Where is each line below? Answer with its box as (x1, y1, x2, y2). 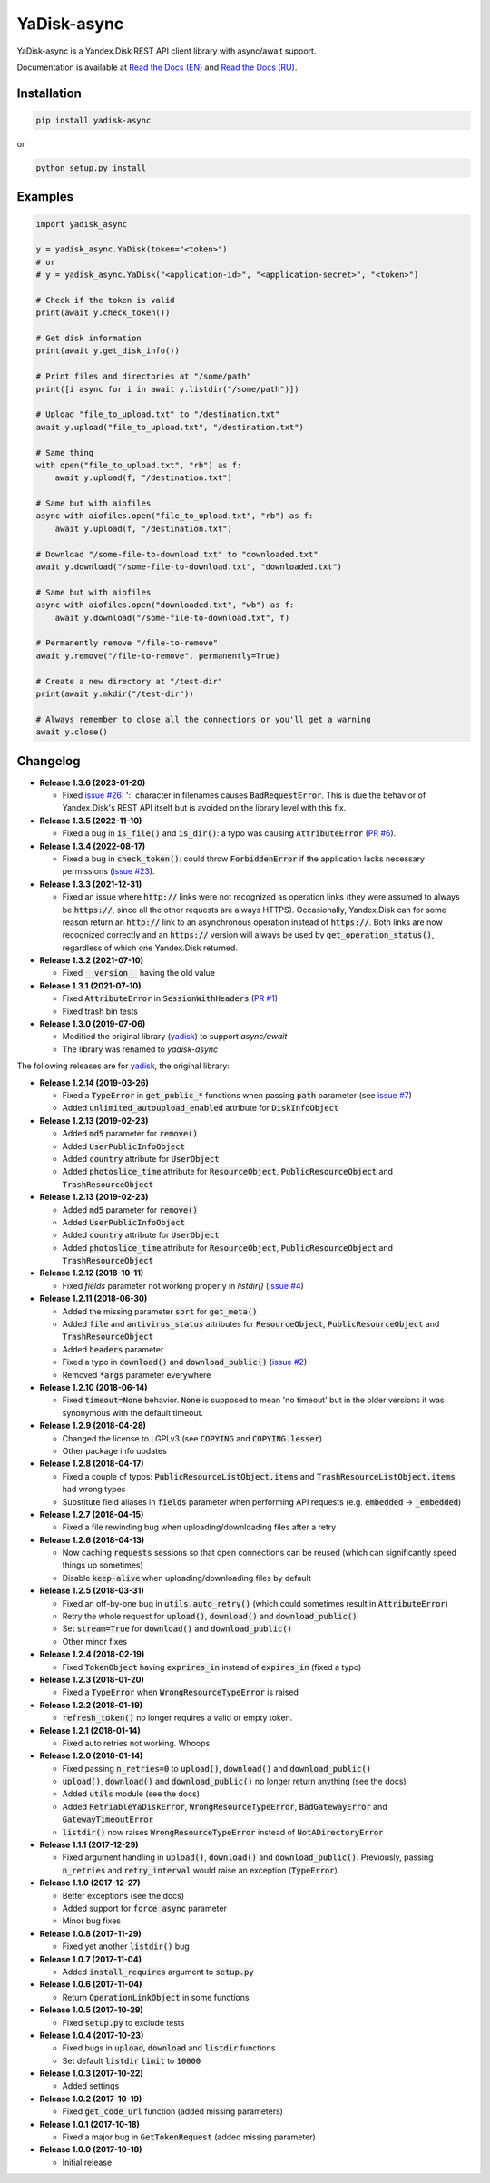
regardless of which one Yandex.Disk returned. (62, 942, 238, 953)
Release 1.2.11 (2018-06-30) (39, 1293, 148, 1304)
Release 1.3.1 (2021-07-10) (39, 980, 142, 991)
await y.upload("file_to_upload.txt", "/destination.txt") (35, 422, 304, 432)
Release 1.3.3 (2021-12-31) (39, 879, 142, 890)
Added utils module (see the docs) (62, 1788, 200, 1799)
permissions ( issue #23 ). (62, 866, 155, 877)
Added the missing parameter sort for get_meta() (62, 1305, 258, 1316)
